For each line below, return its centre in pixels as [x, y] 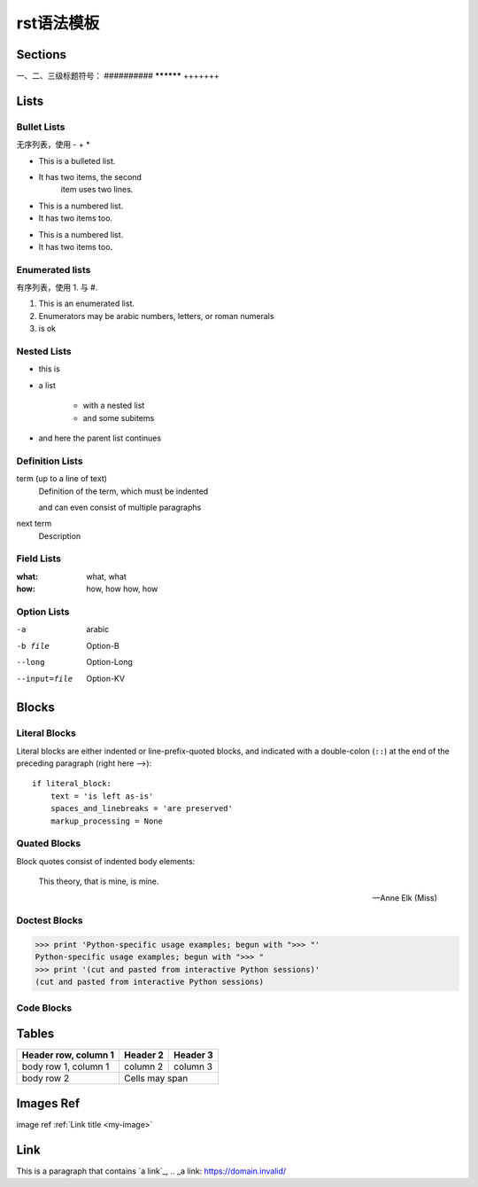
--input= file [45, 679]
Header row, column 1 [68, 1055]
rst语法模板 [58, 23]
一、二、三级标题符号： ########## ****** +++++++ [118, 76]
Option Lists [43, 612]
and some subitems [119, 418]
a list [47, 385]
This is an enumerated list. [86, 304]
